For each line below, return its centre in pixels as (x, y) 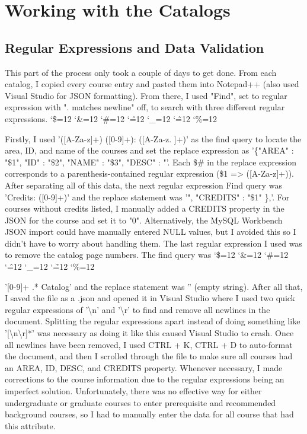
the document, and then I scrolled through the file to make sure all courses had (149, 356)
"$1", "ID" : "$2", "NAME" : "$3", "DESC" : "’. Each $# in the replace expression (151, 162)
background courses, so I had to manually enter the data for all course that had (149, 414)
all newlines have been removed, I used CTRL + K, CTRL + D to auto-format (149, 344)
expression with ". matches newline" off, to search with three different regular (145, 107)
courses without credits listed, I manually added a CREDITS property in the (145, 208)
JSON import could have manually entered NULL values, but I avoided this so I (151, 232)
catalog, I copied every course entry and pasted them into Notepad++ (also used (152, 84)
